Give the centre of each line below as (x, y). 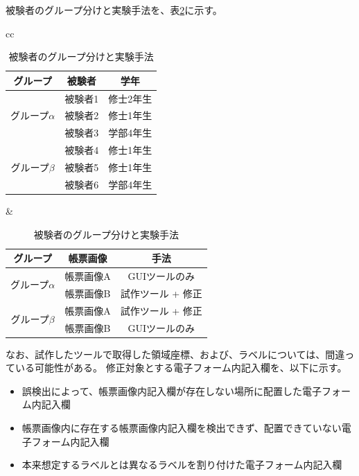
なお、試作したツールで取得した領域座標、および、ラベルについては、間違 (175, 354)
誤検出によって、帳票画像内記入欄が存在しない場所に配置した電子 (172, 390)
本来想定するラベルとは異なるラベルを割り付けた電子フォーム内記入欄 (182, 465)
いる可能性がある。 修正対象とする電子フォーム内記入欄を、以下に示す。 (181, 368)
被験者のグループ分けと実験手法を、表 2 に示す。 (114, 10)
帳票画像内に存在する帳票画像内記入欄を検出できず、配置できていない (182, 427)
